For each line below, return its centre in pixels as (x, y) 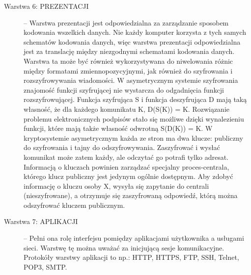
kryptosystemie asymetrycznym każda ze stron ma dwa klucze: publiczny (133, 137)
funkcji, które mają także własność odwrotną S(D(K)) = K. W (118, 128)
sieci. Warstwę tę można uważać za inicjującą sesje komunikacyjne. (124, 247)
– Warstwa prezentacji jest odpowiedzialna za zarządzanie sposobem (126, 22)
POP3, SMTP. (45, 266)
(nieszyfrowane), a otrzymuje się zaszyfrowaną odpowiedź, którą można (131, 195)
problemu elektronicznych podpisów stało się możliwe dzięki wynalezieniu (134, 118)
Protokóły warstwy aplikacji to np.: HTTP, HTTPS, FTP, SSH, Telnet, (131, 257)
